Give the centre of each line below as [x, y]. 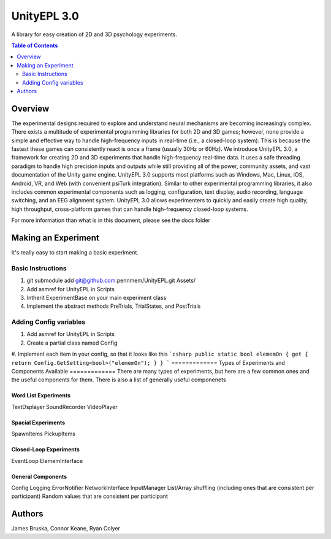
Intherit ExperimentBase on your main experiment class [97, 297]
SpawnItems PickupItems [44, 434]
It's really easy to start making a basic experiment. [75, 252]
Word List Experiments [41, 396]
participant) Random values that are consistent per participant [90, 496]
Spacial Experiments [38, 422]
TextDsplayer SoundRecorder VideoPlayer [64, 407]
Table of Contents [35, 45]
